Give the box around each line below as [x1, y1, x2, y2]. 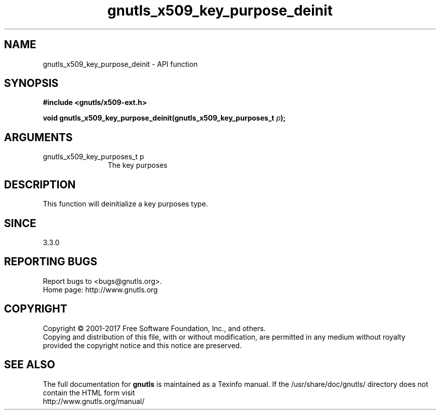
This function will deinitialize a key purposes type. [43, 199, 208, 209]
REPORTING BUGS [4, 255, 97, 268]
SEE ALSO [4, 358, 55, 371]
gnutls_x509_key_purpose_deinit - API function [43, 59, 198, 68]
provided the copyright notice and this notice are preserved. [43, 341, 242, 350]
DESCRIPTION [4, 178, 76, 191]
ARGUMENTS [4, 131, 73, 144]
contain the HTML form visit [43, 388, 135, 397]
